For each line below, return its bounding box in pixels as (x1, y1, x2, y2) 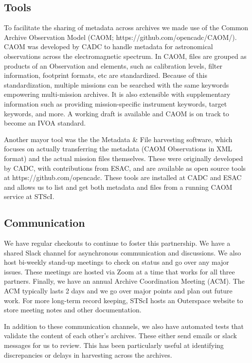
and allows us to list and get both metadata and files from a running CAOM (4, 181, 233, 192)
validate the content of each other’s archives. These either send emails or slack (4, 330, 237, 341)
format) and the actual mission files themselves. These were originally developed (4, 153, 243, 163)
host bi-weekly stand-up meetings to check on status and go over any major (4, 257, 229, 267)
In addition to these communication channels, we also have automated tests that (4, 321, 244, 331)
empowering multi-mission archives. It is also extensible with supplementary (4, 89, 231, 99)
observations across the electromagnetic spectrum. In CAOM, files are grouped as (4, 51, 247, 61)
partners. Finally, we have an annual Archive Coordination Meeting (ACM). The (4, 276, 245, 286)
